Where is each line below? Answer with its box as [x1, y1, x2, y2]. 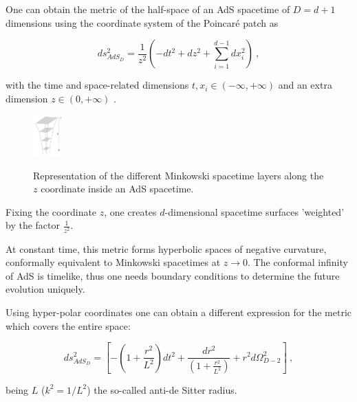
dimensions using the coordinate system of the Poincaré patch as [6, 15, 279, 30]
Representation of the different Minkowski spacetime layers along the [33, 168, 324, 182]
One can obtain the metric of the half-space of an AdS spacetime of [6, 2, 290, 16]
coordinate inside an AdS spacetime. [41, 181, 194, 196]
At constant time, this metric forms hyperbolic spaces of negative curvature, [6, 241, 327, 256]
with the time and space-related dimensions [6, 78, 189, 92]
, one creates [104, 204, 157, 219]
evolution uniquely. [6, 282, 85, 296]
